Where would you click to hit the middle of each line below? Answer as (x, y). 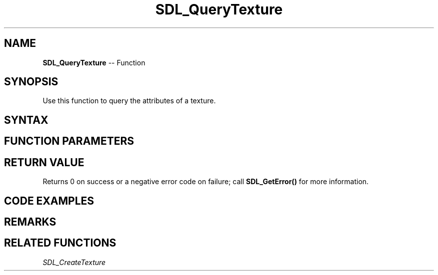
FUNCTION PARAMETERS (69, 141)
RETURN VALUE (44, 162)
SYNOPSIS (31, 82)
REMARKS (30, 222)
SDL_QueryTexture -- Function (94, 62)
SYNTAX (26, 120)
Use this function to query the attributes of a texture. (129, 101)
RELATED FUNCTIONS (60, 243)
